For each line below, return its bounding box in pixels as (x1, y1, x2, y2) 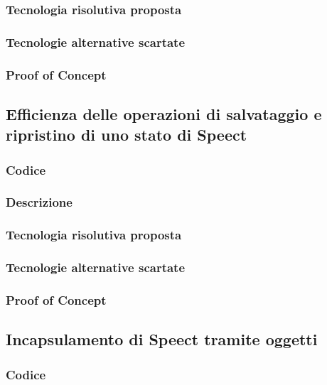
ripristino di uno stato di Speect (6, 124, 247, 146)
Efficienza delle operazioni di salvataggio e (6, 102, 322, 124)
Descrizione (6, 193, 73, 211)
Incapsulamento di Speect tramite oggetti (6, 328, 318, 350)
